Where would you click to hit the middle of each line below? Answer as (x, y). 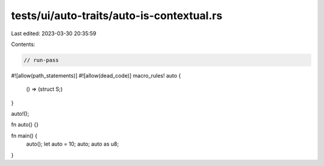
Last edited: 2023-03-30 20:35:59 (54, 33)
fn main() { (24, 136)
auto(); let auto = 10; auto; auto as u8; (73, 144)
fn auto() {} (25, 125)
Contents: (23, 44)
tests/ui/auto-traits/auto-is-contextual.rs (117, 16)
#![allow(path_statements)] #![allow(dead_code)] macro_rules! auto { (96, 75)
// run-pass (41, 60)
